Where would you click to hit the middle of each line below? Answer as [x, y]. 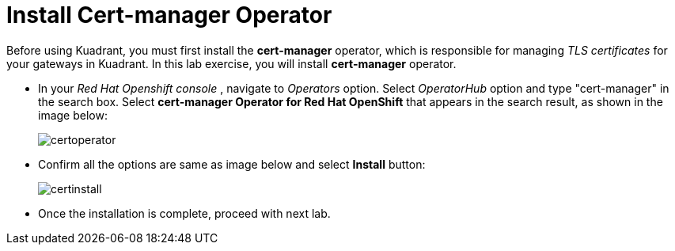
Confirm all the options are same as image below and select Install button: [232, 164]
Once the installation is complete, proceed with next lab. [184, 213]
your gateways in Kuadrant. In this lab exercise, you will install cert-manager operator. [231, 63]
